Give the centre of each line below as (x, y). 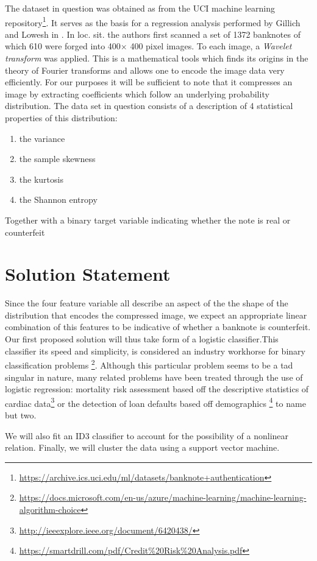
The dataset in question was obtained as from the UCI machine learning (140, 8)
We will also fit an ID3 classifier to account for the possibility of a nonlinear (147, 435)
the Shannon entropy (58, 199)
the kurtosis (41, 179)
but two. (21, 415)
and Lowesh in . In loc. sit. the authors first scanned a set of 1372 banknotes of (153, 34)
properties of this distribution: (61, 118)
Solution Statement (88, 274)
